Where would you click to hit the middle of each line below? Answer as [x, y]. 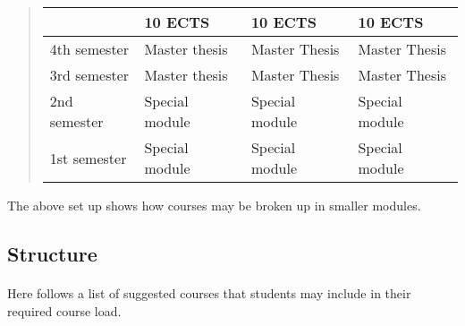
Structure [52, 253]
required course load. [64, 310]
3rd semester [89, 75]
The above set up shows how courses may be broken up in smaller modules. [214, 205]
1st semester [88, 158]
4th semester [89, 49]
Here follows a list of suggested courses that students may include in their [209, 292]
